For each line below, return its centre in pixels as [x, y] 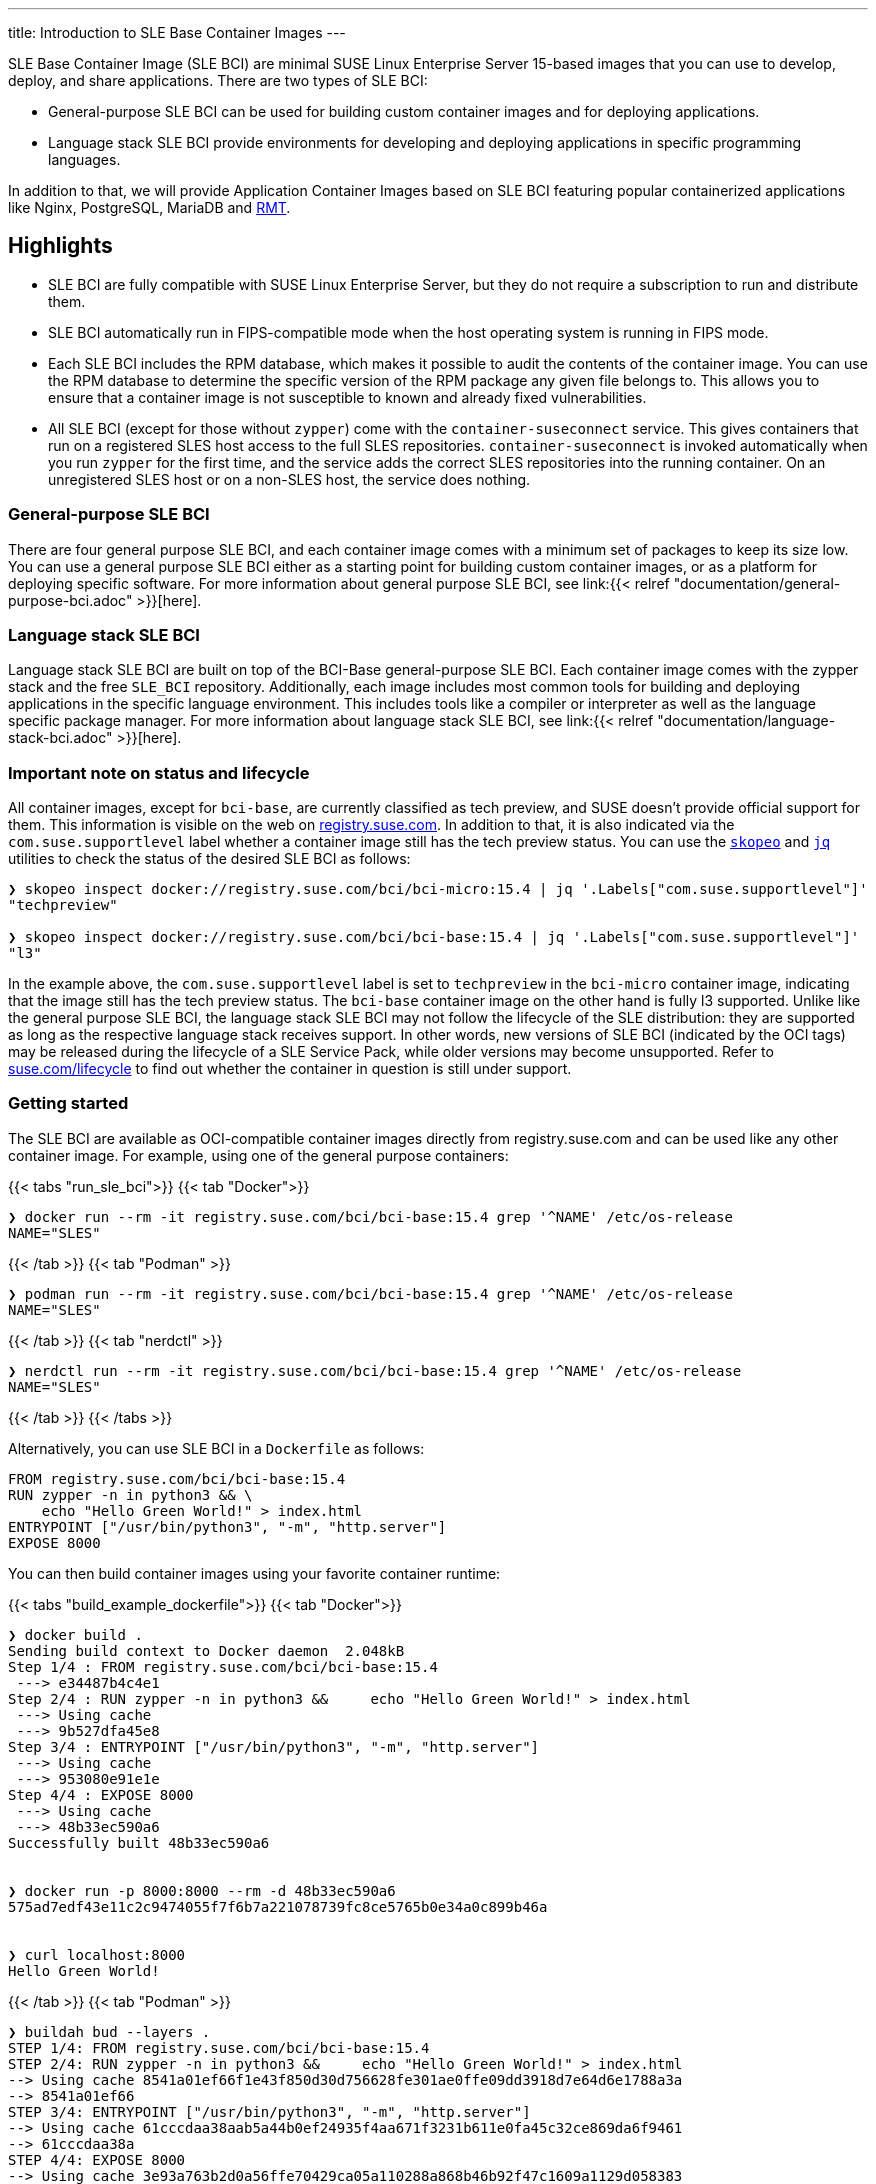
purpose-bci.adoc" [70, 600]
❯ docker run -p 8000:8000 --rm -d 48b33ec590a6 [202, 1890]
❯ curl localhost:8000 [97, 1954]
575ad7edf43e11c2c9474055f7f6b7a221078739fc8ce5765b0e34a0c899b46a [278, 1906]
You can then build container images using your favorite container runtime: [254, 1573]
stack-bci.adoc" [60, 738]
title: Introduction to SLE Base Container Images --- [177, 32]
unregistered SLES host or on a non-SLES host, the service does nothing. [289, 479]
